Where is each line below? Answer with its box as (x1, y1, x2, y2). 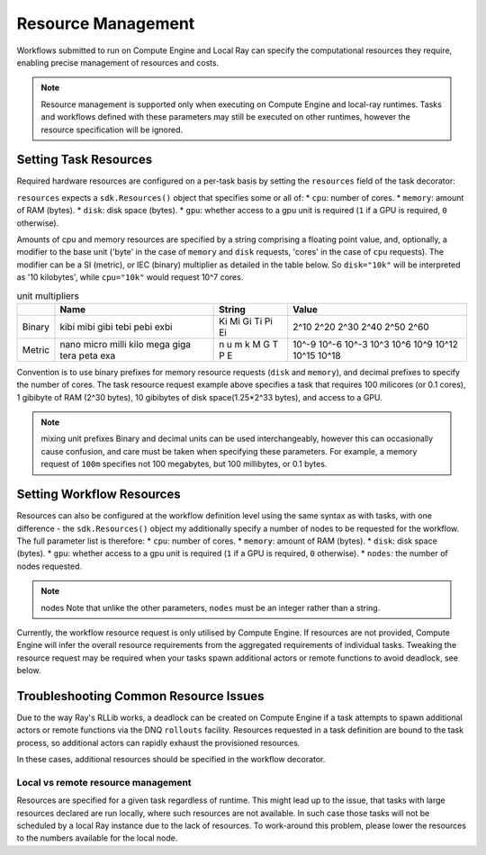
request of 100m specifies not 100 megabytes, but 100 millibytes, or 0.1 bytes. (40, 459, 328, 470)
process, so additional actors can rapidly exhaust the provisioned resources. (16, 737, 301, 748)
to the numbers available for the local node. (16, 832, 178, 843)
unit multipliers (16, 289, 80, 301)
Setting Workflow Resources (16, 487, 181, 502)
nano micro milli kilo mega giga (59, 337, 192, 350)
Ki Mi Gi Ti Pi (219, 315, 274, 328)
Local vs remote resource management (16, 776, 193, 788)
